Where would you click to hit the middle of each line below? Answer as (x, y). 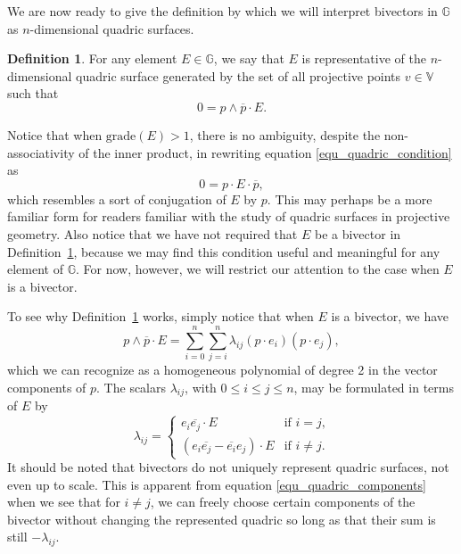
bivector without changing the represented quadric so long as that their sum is (222, 519)
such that (33, 93)
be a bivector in (358, 233)
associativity (41, 152)
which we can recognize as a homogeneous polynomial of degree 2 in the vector (222, 370)
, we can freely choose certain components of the (283, 502)
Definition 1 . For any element (92, 58)
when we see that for (64, 502)
